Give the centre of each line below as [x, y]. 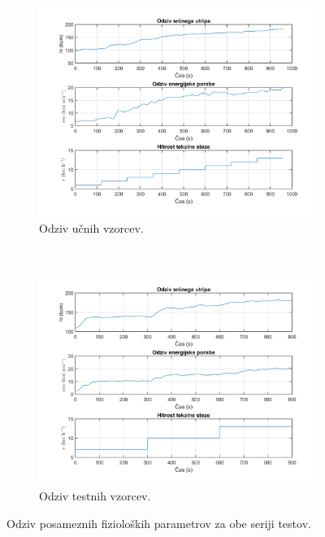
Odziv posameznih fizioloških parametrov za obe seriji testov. [159, 523]
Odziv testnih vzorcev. [95, 496]
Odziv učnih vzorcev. [91, 227]
